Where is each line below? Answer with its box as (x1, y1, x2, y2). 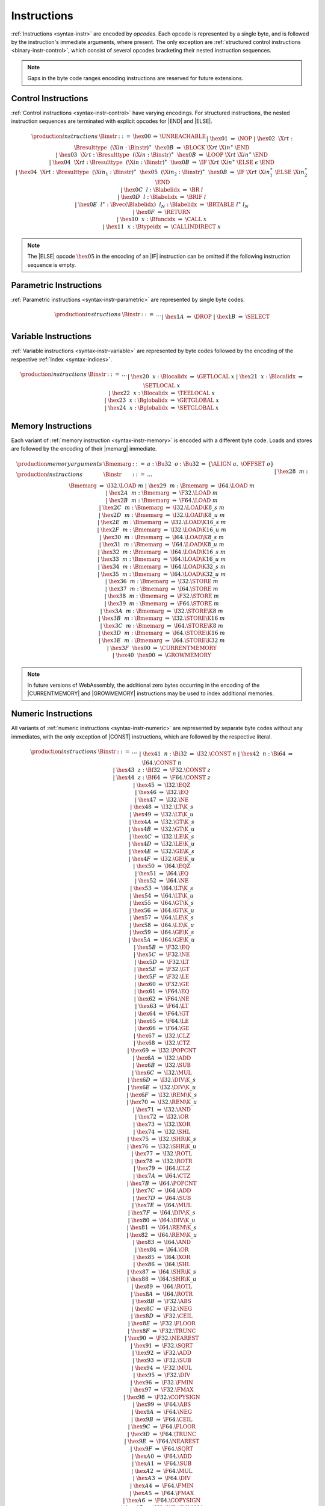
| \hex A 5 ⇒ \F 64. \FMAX (129, 1490, 194, 1496)
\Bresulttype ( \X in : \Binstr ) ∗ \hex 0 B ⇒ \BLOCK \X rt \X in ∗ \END (74, 143, 250, 151)
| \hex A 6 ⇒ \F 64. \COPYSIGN (123, 1497, 201, 1504)
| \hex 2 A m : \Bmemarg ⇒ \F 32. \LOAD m (105, 490, 218, 496)
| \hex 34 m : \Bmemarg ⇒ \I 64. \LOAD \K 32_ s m (97, 563, 226, 570)
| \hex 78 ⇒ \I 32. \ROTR (131, 1157, 193, 1164)
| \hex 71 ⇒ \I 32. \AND (132, 1106, 191, 1113)
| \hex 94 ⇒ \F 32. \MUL (131, 1364, 192, 1371)
